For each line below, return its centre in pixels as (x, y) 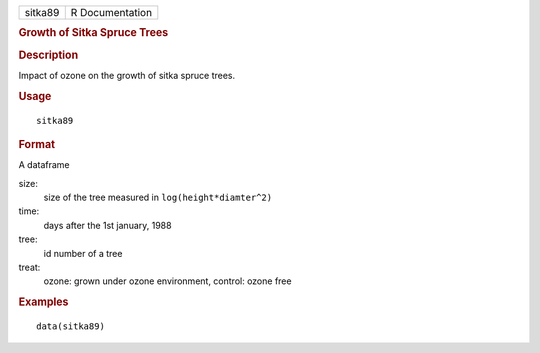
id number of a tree (83, 253)
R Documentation (111, 12)
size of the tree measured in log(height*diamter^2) (158, 197)
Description (48, 55)
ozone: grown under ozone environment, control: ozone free (167, 281)
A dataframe (44, 165)
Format (36, 144)
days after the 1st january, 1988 (107, 225)
